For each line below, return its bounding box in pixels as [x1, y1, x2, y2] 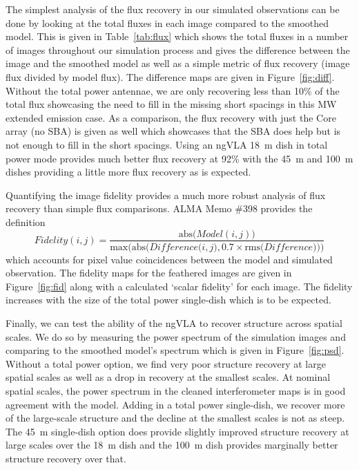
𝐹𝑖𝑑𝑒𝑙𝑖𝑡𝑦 [34, 235, 68, 245]
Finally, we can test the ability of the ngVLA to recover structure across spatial [6, 315, 342, 330]
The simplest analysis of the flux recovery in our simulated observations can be [6, 2, 340, 16]
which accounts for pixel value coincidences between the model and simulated [6, 252, 333, 266]
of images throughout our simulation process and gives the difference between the [6, 42, 350, 57]
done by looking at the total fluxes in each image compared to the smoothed [6, 15, 329, 30]
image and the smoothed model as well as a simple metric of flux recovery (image [6, 56, 350, 70]
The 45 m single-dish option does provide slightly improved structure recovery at [6, 424, 349, 438]
